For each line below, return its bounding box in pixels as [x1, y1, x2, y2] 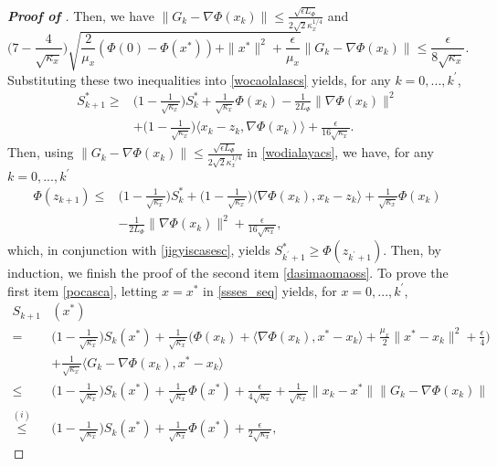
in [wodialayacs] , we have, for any [247, 143, 434, 162]
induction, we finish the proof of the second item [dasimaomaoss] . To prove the [7, 263, 449, 282]
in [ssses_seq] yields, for [203, 281, 337, 300]
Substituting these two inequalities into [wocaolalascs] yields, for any [7, 69, 391, 89]
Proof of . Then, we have [7, 5, 154, 25]
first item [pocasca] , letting [7, 281, 158, 300]
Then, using [7, 143, 74, 162]
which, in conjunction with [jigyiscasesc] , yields [7, 240, 270, 259]
